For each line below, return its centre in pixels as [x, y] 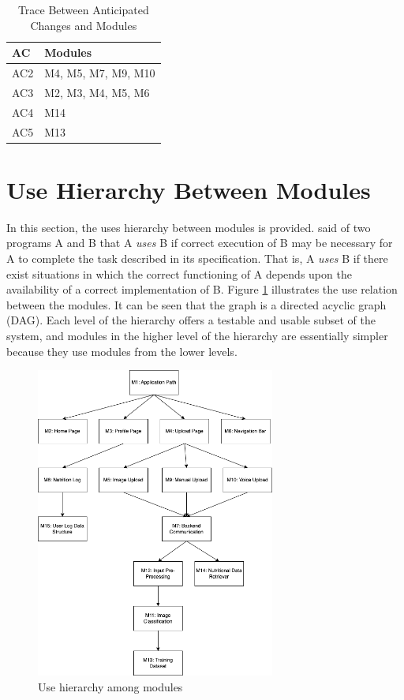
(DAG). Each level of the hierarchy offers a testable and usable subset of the [191, 320]
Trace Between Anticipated [83, 9]
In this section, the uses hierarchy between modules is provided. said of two [189, 227]
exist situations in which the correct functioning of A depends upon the [179, 273]
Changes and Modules [84, 25]
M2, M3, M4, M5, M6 [97, 92]
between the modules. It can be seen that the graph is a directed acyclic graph [196, 304]
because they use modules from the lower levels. [122, 351]
